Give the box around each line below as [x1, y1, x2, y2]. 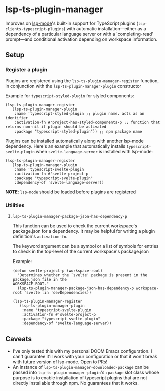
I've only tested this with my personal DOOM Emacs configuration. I [12, 348, 152, 354]
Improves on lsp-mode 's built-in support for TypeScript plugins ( [5, 20, 139, 26]
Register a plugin [5, 66, 48, 73]
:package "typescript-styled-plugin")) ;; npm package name [14, 128, 142, 134]
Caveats [5, 335, 32, 343]
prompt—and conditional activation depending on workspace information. [5, 36, 158, 42]
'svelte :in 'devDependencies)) [24, 290, 92, 295]
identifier [5, 115, 28, 120]
